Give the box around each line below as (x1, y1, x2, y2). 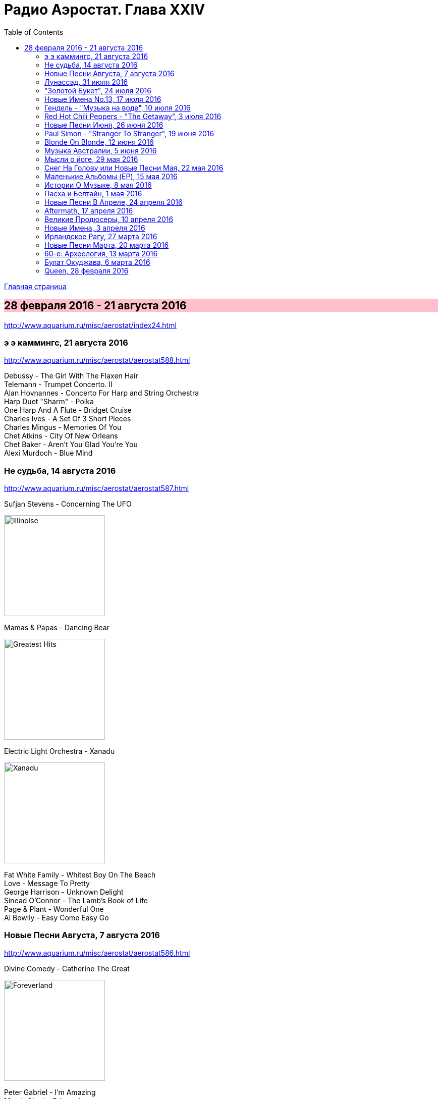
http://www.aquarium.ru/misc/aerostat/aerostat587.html (4, 484, 189, 493)
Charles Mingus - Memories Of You (4, 423, 122, 432)
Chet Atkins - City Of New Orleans (4, 431, 118, 441)
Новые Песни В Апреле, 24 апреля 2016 (44, 197, 183, 206)
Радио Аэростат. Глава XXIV (4, 1, 205, 18)
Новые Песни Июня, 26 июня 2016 (44, 120, 163, 129)
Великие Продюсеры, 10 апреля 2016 (44, 214, 174, 224)
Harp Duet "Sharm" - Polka (4, 397, 94, 406)
